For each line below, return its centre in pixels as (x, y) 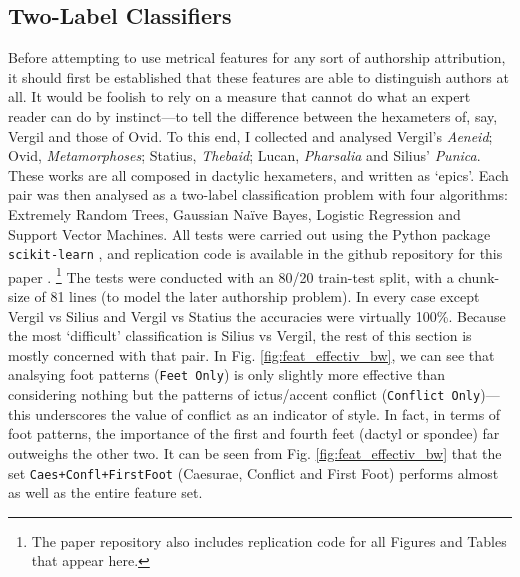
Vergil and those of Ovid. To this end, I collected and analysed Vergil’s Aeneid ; (250, 135)
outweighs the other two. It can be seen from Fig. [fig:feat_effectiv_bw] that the (255, 452)
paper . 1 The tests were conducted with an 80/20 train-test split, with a (231, 275)
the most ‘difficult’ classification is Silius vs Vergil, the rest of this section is (240, 335)
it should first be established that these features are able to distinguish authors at (258, 76)
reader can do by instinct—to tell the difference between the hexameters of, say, (253, 115)
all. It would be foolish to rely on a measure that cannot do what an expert (239, 96)
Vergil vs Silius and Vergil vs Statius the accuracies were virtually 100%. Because (257, 315)
